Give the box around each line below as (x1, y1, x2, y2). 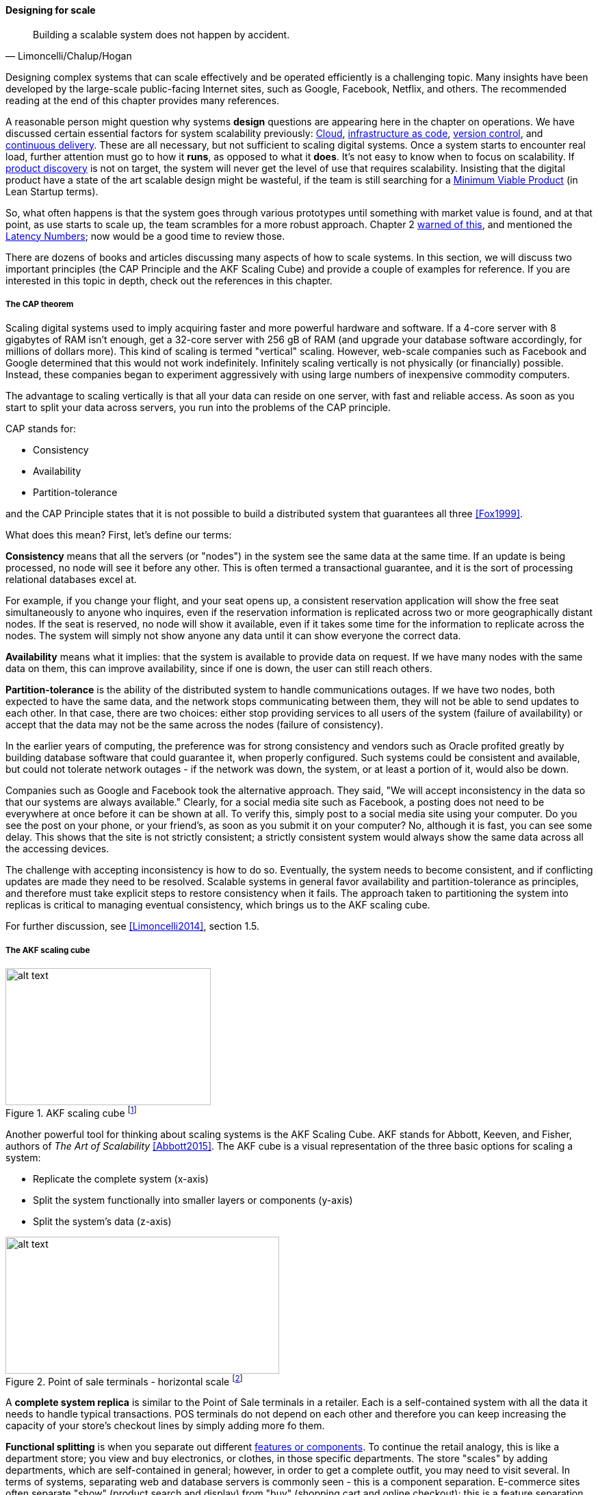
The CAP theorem (5, 299, 74, 309)
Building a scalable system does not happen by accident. (33, 28, 290, 40)
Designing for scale (5, 4, 96, 16)
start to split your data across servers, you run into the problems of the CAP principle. (5, 401, 391, 414)
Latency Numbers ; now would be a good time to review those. (5, 230, 285, 242)
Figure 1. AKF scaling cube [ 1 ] (5, 1105, 137, 1119)
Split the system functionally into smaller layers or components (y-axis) (33, 1194, 353, 1206)
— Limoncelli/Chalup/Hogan (5, 49, 132, 62)
